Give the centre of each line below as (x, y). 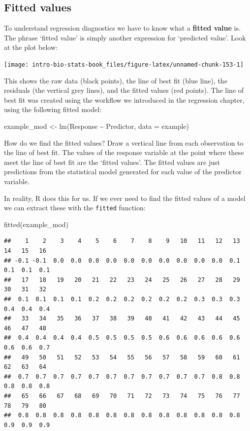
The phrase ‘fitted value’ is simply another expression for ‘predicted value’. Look (125, 37)
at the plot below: (31, 47)
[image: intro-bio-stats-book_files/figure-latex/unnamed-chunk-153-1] (124, 64)
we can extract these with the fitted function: (75, 208)
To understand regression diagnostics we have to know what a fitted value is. (122, 28)
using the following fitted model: (53, 109)
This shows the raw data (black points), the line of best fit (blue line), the (116, 80)
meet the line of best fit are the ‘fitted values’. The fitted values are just (112, 162)
